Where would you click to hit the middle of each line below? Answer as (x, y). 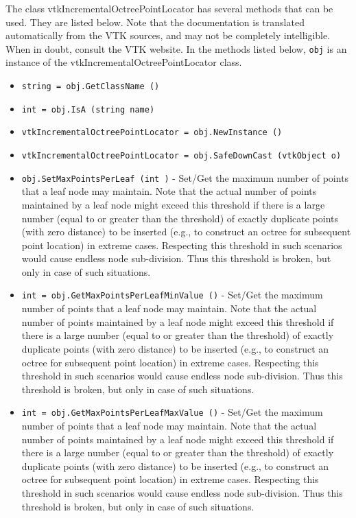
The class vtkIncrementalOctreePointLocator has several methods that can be (169, 8)
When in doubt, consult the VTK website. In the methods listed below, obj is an (176, 48)
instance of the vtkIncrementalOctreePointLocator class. (124, 62)
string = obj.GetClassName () (91, 87)
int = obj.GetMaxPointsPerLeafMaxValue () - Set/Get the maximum (172, 412)
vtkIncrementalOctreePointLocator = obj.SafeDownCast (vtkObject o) (181, 156)
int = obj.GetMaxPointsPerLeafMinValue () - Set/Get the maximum (172, 295)
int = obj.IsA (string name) (88, 109)
